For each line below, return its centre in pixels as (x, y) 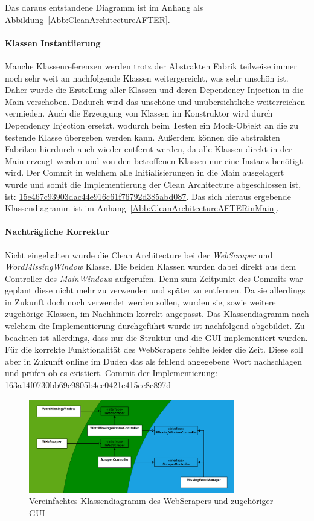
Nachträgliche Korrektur (57, 232)
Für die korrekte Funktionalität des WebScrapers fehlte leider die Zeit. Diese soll (154, 349)
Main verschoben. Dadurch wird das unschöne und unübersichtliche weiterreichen (155, 101)
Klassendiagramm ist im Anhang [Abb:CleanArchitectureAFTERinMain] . (142, 208)
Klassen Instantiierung (53, 43)
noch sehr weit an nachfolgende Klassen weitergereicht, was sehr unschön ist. (147, 78)
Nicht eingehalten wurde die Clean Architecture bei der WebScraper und (139, 254)
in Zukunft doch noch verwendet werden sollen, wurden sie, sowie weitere (140, 302)
